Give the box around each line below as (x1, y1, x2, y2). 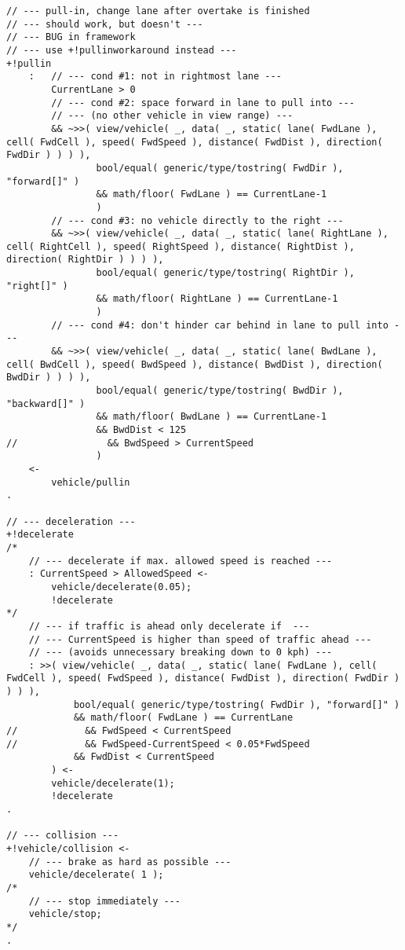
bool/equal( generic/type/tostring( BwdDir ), (96, 385, 344, 397)
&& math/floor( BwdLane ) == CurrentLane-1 (96, 411, 327, 423)
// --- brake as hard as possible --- (28, 856, 232, 867)
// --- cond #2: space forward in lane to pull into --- (51, 97, 355, 108)
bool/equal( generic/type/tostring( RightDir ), (96, 267, 355, 279)
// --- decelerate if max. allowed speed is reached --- (28, 555, 333, 567)
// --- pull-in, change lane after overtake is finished (6, 6, 310, 17)
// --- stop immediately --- (28, 895, 181, 907)
